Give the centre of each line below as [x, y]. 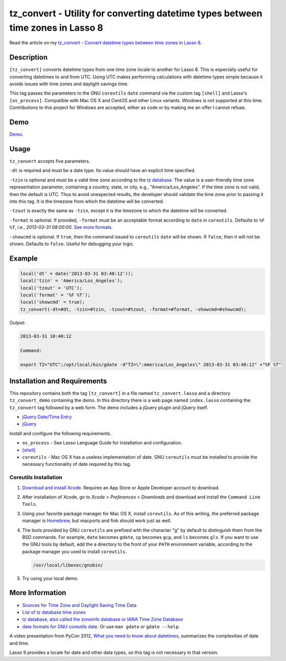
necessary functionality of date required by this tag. [77, 464]
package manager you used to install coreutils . [75, 551]
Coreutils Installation [36, 478]
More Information [38, 593]
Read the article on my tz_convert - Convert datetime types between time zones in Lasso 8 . [105, 43]
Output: [17, 322]
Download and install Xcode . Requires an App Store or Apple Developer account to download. [121, 487]
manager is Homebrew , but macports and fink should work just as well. [97, 521]
